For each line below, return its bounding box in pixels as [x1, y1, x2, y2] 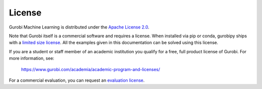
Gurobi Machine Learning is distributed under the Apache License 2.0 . [9, 24, 150, 30]
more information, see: [9, 56, 54, 61]
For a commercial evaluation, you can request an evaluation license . [9, 77, 145, 83]
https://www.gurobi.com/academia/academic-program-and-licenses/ [21, 66, 160, 72]
